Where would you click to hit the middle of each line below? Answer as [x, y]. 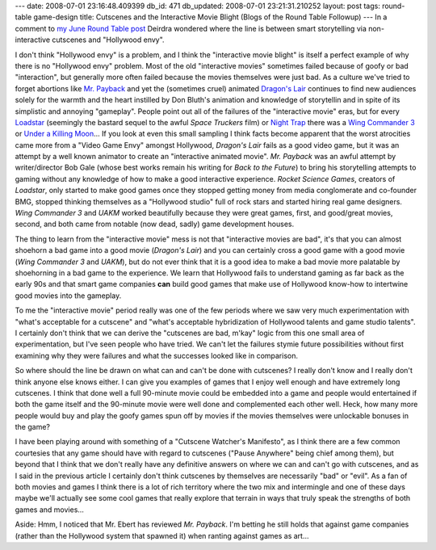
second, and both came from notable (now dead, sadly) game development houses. [155, 224]
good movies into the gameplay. [68, 296]
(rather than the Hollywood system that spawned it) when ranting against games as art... [162, 535]
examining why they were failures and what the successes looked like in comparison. [157, 355]
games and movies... [50, 510]
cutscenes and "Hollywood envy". [108, 40]
